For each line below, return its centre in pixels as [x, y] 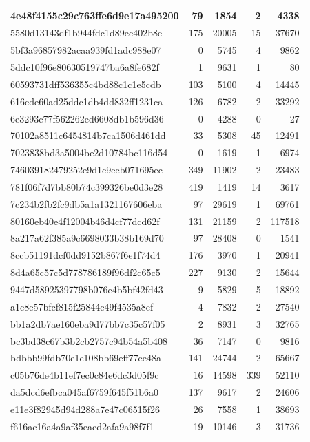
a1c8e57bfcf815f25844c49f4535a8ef [82, 306]
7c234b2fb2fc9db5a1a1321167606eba [86, 203]
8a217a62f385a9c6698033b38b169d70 [87, 238]
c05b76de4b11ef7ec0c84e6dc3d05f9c [85, 375]
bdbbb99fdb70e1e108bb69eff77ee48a [86, 358]
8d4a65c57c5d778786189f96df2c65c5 [85, 272]
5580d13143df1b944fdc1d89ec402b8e [86, 33]
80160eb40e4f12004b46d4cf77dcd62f [85, 221]
